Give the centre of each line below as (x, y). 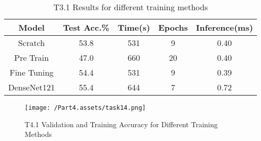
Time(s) (134, 27)
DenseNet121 (32, 87)
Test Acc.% (86, 27)
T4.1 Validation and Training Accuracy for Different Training (121, 124)
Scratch (32, 43)
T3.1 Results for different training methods (131, 7)
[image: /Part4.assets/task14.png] (85, 108)
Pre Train (32, 57)
